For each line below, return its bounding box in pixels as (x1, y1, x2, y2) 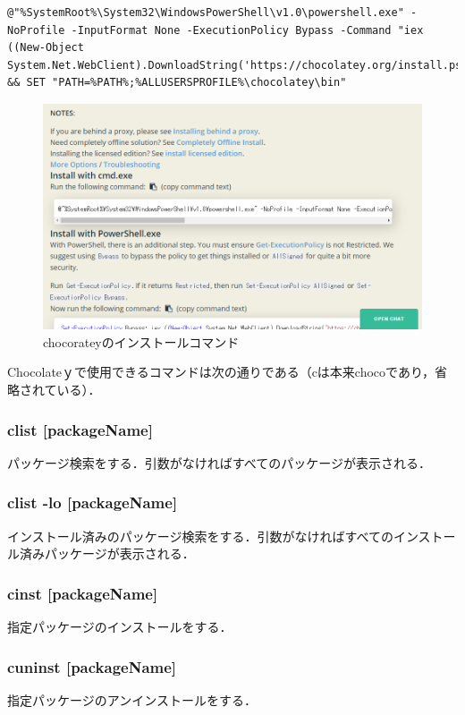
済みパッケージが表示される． (19, 544, 195, 563)
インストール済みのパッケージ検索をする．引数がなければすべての (7, 526, 393, 545)
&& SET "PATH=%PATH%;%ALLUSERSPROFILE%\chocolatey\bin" (7, 76, 347, 89)
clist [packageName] (7, 418, 153, 440)
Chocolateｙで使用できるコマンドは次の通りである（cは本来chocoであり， (7, 362, 435, 381)
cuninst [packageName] (7, 655, 177, 677)
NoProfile (7, 23, 65, 37)
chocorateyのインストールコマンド (43, 332, 240, 351)
